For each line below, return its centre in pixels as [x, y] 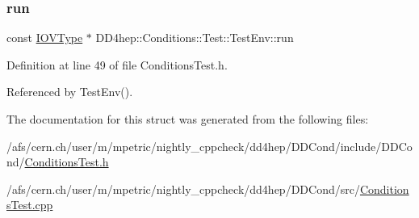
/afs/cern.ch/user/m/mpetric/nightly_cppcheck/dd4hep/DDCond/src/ [183, 189]
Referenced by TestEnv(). [70, 92]
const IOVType [45, 38]
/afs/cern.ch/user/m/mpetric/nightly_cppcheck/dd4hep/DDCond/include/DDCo [209, 146]
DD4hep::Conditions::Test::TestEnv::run [195, 38]
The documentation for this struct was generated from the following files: [188, 119]
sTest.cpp [30, 205]
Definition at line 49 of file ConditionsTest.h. [117, 64]
